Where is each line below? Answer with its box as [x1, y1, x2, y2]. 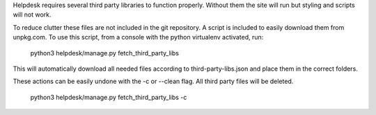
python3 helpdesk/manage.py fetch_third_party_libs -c [30, 93, 187, 101]
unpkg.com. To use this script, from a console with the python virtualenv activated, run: [13, 33, 264, 42]
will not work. [13, 10, 52, 19]
